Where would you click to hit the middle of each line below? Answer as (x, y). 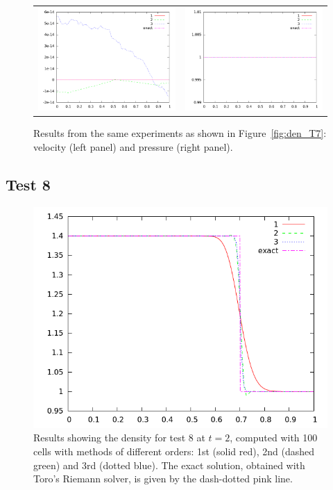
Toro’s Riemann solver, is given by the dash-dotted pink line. (163, 479)
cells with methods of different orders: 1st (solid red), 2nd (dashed (174, 451)
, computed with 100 (274, 438)
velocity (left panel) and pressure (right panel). (133, 146)
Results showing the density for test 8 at (119, 438)
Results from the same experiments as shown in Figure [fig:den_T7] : (180, 133)
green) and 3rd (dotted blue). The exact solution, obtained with (169, 465)
